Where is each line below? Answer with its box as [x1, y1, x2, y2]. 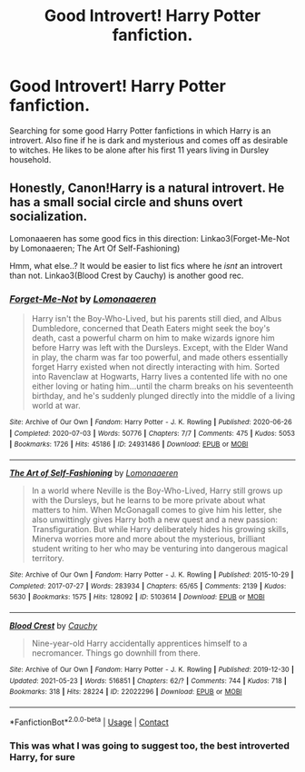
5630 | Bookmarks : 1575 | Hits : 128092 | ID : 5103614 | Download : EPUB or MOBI [9, 592, 265, 602]
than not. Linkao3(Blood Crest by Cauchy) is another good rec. [9, 270, 244, 281]
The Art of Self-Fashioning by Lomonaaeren [9, 468, 179, 479]
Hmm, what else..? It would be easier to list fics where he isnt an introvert [9, 260, 283, 271]
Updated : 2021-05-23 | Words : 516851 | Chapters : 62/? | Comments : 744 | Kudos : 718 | [9, 676, 288, 686]
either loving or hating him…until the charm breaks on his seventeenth [31, 381, 293, 391]
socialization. [9, 209, 88, 224]
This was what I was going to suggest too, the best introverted [9, 739, 290, 752]
